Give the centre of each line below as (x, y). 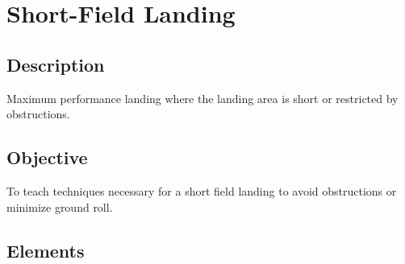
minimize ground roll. (60, 206)
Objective (47, 157)
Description (56, 64)
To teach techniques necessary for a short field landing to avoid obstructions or (202, 190)
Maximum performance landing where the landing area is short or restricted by (202, 98)
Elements (46, 250)
